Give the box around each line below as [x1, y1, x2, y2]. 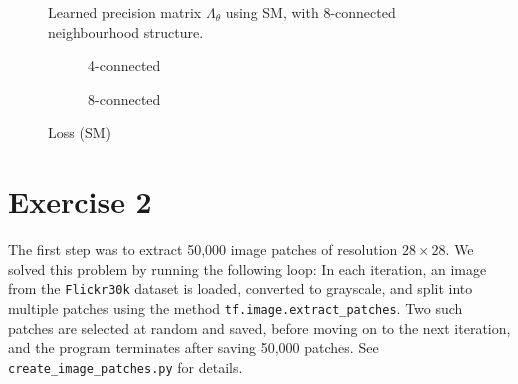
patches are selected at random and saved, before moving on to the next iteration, [8, 317, 511, 338]
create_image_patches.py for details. [8, 356, 243, 377]
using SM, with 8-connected [225, 2, 396, 22]
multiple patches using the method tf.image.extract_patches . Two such [8, 297, 463, 318]
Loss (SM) [48, 122, 111, 143]
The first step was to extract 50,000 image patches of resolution [8, 239, 398, 260]
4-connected [88, 55, 161, 76]
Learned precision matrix [48, 2, 202, 22]
